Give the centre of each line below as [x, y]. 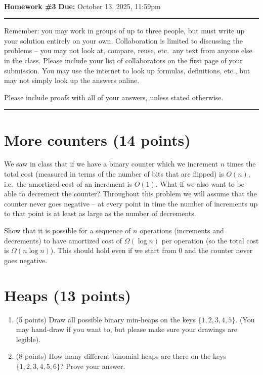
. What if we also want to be [200, 183]
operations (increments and [182, 231]
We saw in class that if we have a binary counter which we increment [111, 164]
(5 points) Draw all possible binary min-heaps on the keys [106, 319]
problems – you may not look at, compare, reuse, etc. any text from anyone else [128, 50]
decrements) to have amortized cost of [63, 240]
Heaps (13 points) [68, 295]
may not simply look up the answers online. [72, 80]
